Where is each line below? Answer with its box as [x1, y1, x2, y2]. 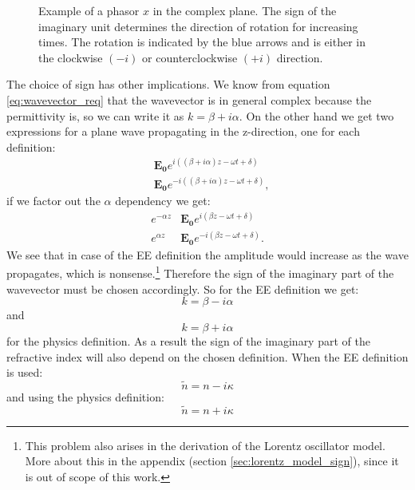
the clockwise [38, 49, 103, 65]
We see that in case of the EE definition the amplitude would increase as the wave [6, 246, 409, 263]
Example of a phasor [38, 2, 140, 18]
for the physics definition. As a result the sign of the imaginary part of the [6, 332, 370, 349]
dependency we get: [115, 192, 211, 209]
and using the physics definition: [6, 388, 164, 405]
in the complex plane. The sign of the [152, 2, 337, 18]
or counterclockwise [142, 49, 238, 65]
